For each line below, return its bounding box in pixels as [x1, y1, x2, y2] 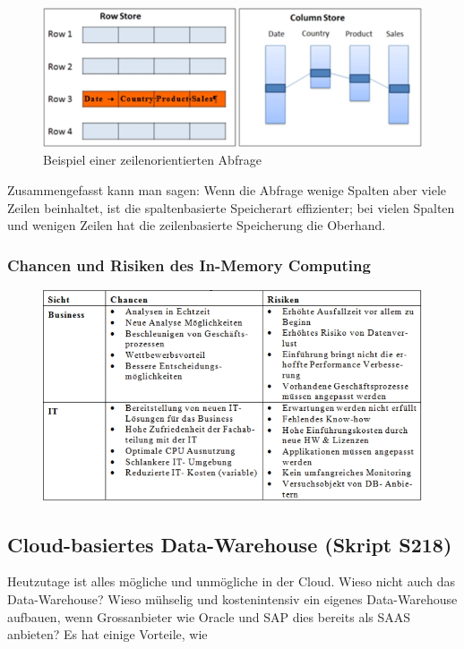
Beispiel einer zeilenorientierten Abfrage [43, 150, 262, 169]
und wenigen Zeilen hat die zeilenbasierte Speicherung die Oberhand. [7, 216, 386, 235]
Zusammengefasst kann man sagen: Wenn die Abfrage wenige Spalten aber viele [7, 181, 446, 200]
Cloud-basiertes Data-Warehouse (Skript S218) [7, 530, 452, 558]
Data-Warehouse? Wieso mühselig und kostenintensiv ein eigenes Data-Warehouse [7, 589, 458, 608]
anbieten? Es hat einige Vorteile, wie [7, 625, 208, 644]
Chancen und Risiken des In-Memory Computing [7, 253, 371, 276]
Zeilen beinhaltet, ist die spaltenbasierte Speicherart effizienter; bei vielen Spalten [7, 198, 455, 217]
